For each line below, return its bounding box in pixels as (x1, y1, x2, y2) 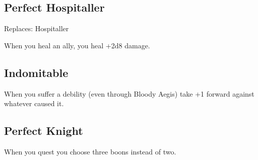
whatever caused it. (4, 98, 64, 109)
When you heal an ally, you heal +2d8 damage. (4, 40, 150, 50)
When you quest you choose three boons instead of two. (4, 146, 176, 156)
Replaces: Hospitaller (4, 23, 69, 34)
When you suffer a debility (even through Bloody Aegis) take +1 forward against (4, 88, 254, 99)
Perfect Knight (4, 123, 83, 138)
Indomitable (4, 64, 69, 80)
